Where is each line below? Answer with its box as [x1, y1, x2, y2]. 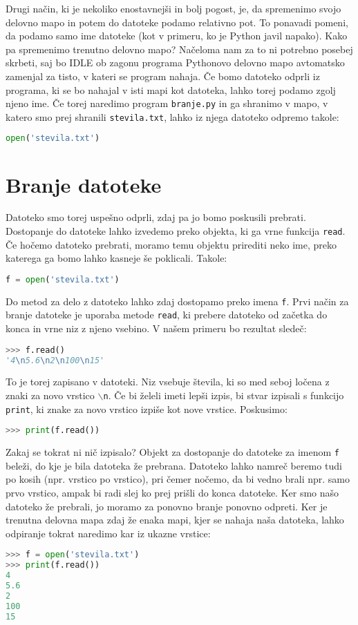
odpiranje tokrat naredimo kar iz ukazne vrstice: [6, 526, 211, 540]
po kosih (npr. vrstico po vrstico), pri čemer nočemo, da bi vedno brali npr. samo [6, 472, 350, 486]
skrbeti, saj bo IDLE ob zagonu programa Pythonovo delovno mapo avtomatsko [6, 55, 345, 70]
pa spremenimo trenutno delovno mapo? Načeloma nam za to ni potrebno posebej [6, 41, 353, 56]
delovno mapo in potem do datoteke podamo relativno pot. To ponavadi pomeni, [6, 15, 348, 29]
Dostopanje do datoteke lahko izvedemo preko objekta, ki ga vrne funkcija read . [6, 224, 346, 238]
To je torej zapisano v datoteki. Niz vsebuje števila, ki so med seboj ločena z [6, 374, 330, 389]
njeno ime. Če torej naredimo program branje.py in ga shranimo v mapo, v [6, 96, 328, 110]
